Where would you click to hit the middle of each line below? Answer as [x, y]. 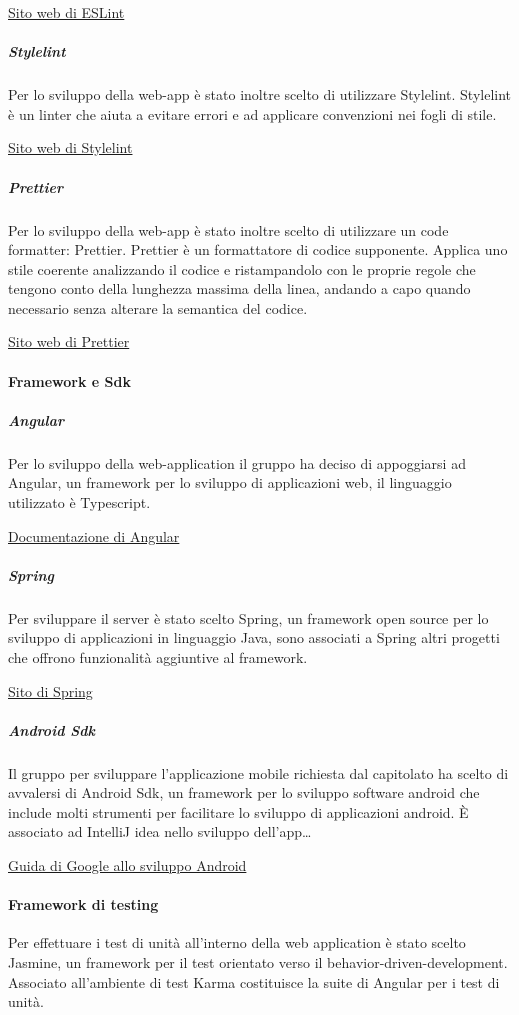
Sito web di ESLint [66, 12]
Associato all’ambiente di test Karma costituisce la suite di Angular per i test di [254, 981]
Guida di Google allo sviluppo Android [127, 865]
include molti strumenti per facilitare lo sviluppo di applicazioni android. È [238, 811]
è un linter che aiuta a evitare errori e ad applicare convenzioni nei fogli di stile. [252, 113]
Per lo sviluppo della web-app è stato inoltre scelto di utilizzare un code [228, 229]
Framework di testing [83, 904]
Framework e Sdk [69, 380]
